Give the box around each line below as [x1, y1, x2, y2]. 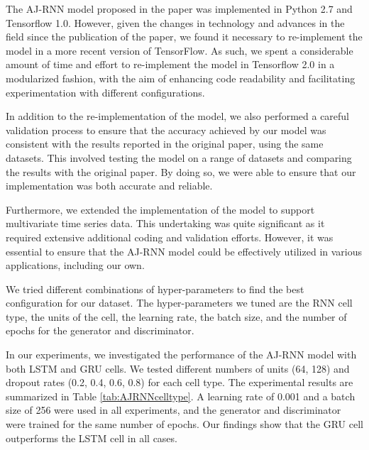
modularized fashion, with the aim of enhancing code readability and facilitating [6, 70, 356, 85]
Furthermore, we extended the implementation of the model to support [6, 202, 315, 216]
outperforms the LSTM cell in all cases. [6, 430, 177, 445]
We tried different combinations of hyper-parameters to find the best [6, 281, 304, 296]
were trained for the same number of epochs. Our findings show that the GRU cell [6, 417, 363, 432]
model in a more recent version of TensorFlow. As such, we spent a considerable [6, 43, 353, 57]
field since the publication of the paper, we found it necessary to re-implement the [6, 29, 363, 44]
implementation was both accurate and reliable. [6, 178, 213, 193]
